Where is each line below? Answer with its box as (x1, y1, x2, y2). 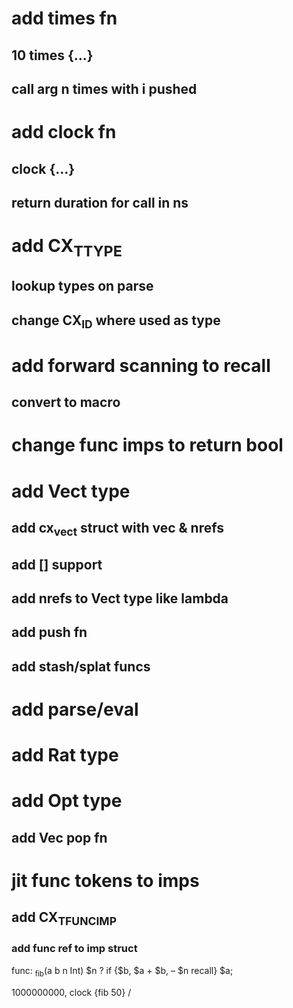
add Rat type (11, 744, 119, 767)
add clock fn (11, 121, 117, 144)
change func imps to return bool (11, 434, 284, 457)
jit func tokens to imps (11, 869, 200, 892)
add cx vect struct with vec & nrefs (11, 520, 224, 539)
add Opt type (11, 790, 123, 812)
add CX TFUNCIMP (11, 909, 117, 929)
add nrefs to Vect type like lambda (11, 590, 229, 607)
